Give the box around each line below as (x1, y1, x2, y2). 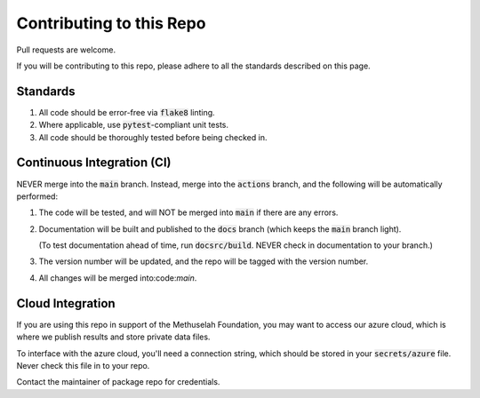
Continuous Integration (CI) (16, 155, 172, 171)
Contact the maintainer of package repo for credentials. (16, 377, 220, 387)
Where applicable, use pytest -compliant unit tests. (38, 120, 229, 131)
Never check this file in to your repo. (16, 360, 150, 370)
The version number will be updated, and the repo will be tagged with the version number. (38, 256, 369, 267)
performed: (16, 191, 58, 202)
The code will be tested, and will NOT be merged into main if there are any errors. (38, 207, 339, 218)
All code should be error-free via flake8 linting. (38, 107, 215, 117)
